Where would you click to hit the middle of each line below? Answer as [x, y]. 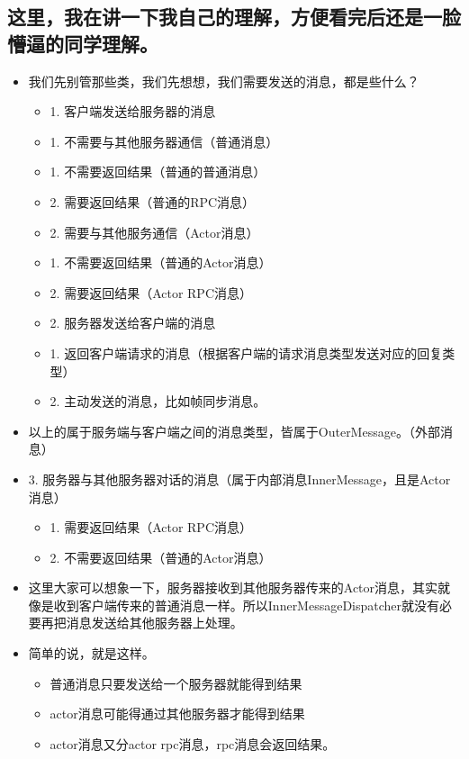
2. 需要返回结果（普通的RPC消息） [153, 201]
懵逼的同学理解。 [83, 43]
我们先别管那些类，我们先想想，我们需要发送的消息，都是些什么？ [224, 81]
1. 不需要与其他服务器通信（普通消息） [164, 141]
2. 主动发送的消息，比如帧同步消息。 [158, 401]
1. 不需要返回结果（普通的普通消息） [158, 172]
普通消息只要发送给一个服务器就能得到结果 [176, 683]
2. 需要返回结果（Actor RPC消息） [151, 292]
